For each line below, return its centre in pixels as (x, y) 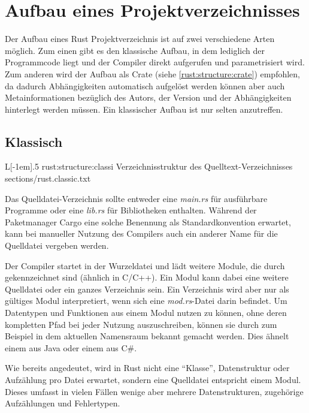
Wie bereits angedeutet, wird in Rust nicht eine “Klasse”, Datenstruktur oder (147, 368)
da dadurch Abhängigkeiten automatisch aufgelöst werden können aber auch (145, 85)
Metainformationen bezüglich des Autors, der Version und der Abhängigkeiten (148, 97)
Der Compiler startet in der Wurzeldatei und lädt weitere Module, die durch (145, 265)
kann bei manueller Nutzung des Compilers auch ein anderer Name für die (141, 233)
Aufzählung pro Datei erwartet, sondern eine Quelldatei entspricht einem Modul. (153, 379)
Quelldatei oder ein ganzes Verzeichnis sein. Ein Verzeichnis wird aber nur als (147, 289)
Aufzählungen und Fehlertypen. (63, 403)
